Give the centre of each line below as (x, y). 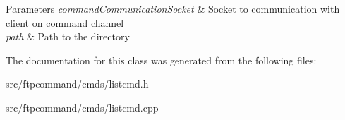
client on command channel (65, 22)
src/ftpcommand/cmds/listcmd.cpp (82, 107)
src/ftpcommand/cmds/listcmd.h (77, 84)
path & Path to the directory (68, 36)
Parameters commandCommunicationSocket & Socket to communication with (173, 8)
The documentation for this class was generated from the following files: (161, 60)
